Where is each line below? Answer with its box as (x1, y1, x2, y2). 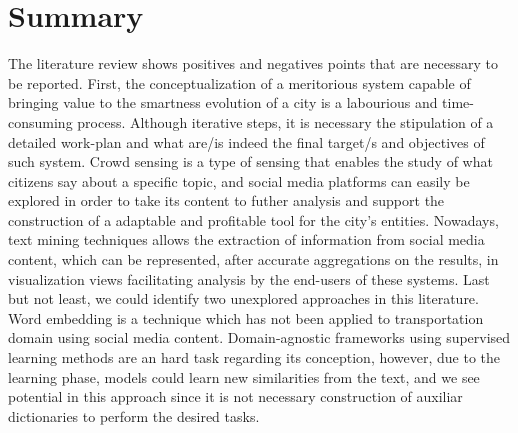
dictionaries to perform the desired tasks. (8, 405, 260, 426)
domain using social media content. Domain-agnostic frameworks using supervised (8, 327, 511, 348)
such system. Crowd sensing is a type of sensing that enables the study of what (8, 151, 493, 172)
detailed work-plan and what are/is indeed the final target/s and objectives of (8, 131, 485, 152)
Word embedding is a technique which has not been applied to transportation (8, 307, 484, 328)
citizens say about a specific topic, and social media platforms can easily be (8, 170, 470, 191)
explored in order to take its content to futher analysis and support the (8, 190, 445, 211)
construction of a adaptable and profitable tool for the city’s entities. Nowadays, (8, 209, 499, 230)
